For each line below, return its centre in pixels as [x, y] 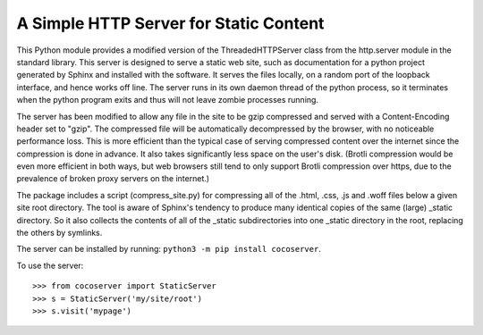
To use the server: [50, 265]
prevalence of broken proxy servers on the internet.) [113, 179]
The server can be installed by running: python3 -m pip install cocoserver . [169, 249]
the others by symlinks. [59, 233]
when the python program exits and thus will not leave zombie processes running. [168, 100]
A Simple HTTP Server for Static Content [170, 23]
